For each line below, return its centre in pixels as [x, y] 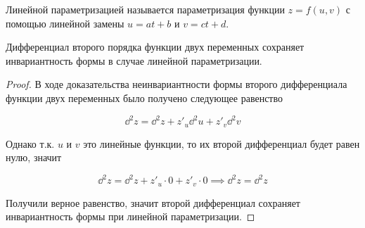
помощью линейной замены [65, 23]
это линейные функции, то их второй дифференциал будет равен [222, 143]
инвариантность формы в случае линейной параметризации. [134, 60]
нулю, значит [34, 157]
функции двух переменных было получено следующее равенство [144, 97]
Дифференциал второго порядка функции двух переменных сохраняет [155, 47]
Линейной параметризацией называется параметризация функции [145, 9]
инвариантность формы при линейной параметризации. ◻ [130, 216]
